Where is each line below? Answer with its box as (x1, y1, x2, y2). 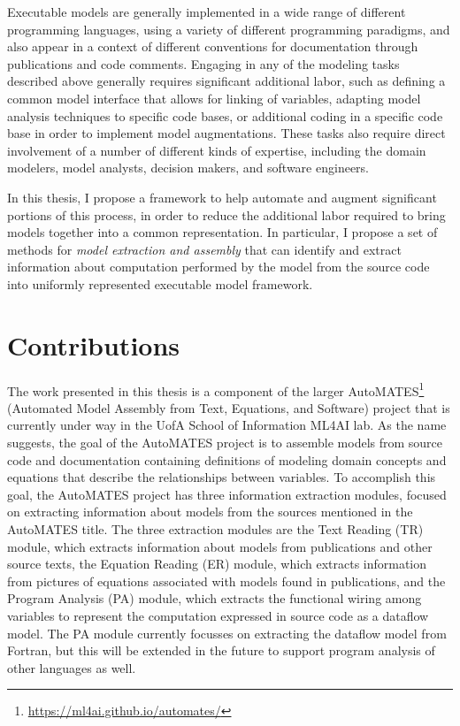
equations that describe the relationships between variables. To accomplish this (7, 468, 436, 486)
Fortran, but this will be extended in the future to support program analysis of (7, 641, 435, 660)
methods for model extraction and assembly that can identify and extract (7, 240, 402, 258)
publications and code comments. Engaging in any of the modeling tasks (7, 54, 400, 73)
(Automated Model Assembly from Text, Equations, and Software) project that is (7, 398, 450, 416)
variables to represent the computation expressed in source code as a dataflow (7, 607, 429, 624)
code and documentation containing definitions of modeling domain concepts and (7, 450, 447, 469)
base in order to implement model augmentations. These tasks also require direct (7, 124, 446, 142)
